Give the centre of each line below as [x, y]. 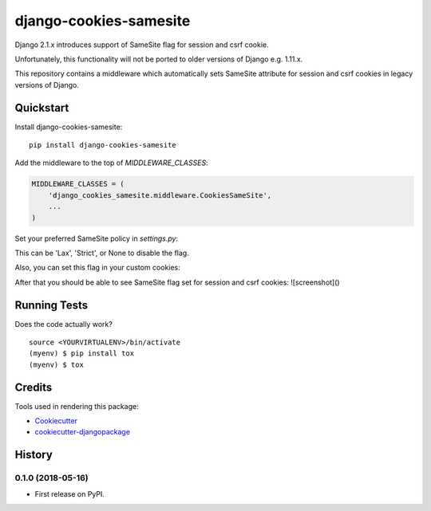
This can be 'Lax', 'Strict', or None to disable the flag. [102, 253]
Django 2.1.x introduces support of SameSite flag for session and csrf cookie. [142, 45]
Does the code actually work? [64, 324]
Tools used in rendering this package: [77, 406]
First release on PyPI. [70, 493]
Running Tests [51, 305]
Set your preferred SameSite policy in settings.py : [97, 238]
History [34, 455]
